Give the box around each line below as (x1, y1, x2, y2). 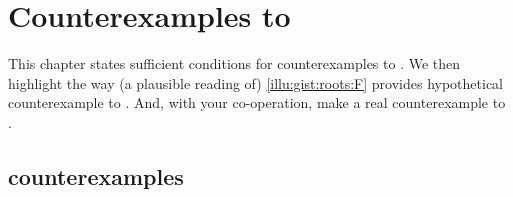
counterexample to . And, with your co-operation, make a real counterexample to (8, 92, 506, 113)
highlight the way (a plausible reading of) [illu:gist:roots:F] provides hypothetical (8, 72, 503, 93)
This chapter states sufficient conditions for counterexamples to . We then (8, 53, 461, 74)
